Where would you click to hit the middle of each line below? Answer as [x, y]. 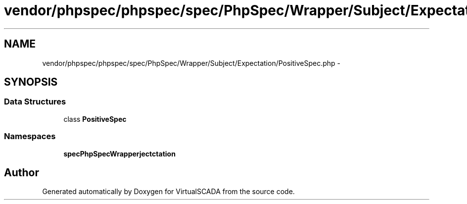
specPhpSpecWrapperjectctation [119, 153]
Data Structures [35, 102]
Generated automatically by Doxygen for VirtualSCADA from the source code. [168, 192]
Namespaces [30, 136]
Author [22, 172]
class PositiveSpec [95, 119]
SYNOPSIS [31, 82]
